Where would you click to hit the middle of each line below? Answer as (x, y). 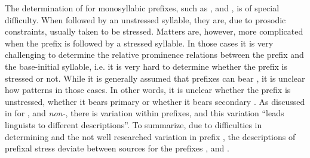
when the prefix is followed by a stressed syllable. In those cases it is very (139, 43)
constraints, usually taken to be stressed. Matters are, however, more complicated (154, 31)
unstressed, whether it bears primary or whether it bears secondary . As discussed (155, 101)
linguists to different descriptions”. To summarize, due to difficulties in (133, 124)
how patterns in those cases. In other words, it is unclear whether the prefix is (148, 90)
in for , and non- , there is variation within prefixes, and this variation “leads (145, 113)
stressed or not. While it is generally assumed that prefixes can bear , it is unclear (155, 78)
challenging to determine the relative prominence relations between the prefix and (154, 55)
